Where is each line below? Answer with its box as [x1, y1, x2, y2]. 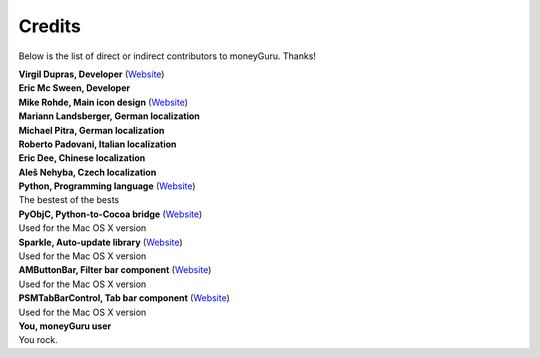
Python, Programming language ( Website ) [18, 180, 196, 192]
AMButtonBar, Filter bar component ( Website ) [18, 264, 212, 276]
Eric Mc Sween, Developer [18, 82, 130, 94]
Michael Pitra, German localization [18, 124, 165, 136]
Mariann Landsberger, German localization [18, 110, 200, 122]
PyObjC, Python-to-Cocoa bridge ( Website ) [18, 208, 203, 220]
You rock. [18, 334, 59, 346]
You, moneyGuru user [18, 320, 112, 332]
